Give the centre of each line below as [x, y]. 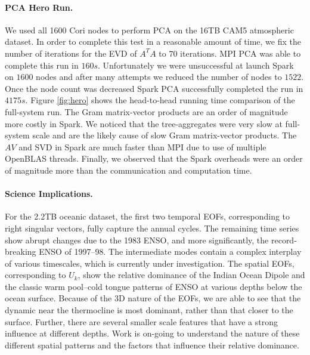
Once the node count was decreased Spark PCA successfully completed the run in [154, 88]
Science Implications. [49, 194]
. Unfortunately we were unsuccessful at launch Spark [196, 65]
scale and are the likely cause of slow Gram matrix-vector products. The [165, 135]
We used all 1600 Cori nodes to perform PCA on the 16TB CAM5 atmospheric [149, 30]
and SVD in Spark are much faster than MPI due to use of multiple [142, 146]
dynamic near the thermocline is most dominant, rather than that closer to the [149, 310]
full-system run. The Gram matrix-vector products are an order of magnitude [146, 111]
